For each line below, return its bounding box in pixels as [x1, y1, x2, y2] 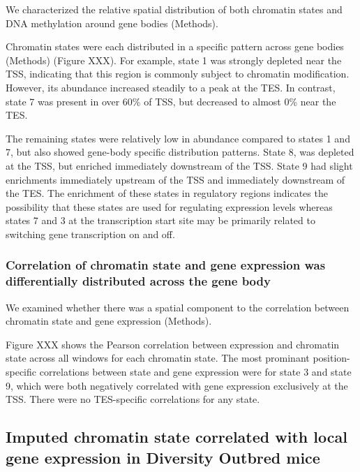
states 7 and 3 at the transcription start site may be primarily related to [6, 213, 315, 228]
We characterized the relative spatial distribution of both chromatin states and [6, 2, 343, 16]
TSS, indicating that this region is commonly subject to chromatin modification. [6, 66, 350, 81]
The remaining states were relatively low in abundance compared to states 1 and [6, 131, 350, 145]
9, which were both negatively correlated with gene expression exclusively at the [6, 378, 348, 392]
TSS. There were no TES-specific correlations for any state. [6, 392, 260, 406]
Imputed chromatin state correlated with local [6, 426, 347, 448]
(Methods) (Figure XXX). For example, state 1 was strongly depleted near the [6, 52, 342, 67]
